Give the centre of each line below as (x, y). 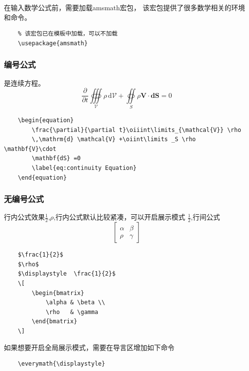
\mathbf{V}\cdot (30, 149)
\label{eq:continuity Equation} (84, 168)
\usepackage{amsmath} (53, 43)
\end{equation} (42, 177)
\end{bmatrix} (55, 322)
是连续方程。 (24, 83)
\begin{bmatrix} (58, 293)
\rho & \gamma (72, 312)
